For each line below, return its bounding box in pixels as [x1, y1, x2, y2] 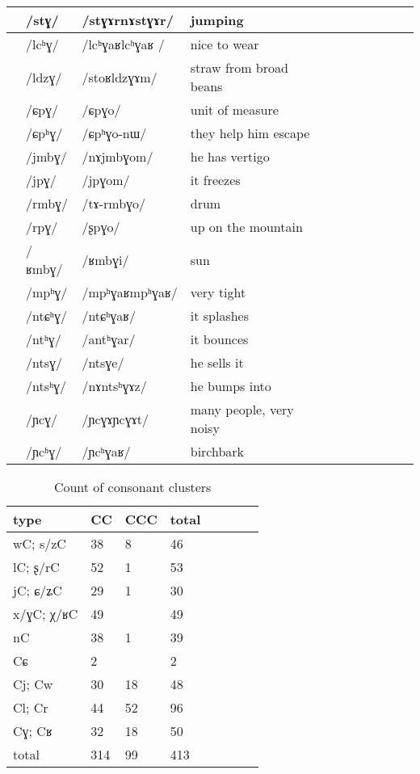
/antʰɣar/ [82, 330, 136, 348]
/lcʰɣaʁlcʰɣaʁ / [82, 35, 165, 53]
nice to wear [190, 35, 259, 53]
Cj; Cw [13, 675, 53, 693]
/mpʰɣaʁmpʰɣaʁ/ [82, 283, 178, 301]
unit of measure [190, 100, 279, 119]
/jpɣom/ [82, 170, 130, 189]
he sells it [190, 353, 244, 372]
